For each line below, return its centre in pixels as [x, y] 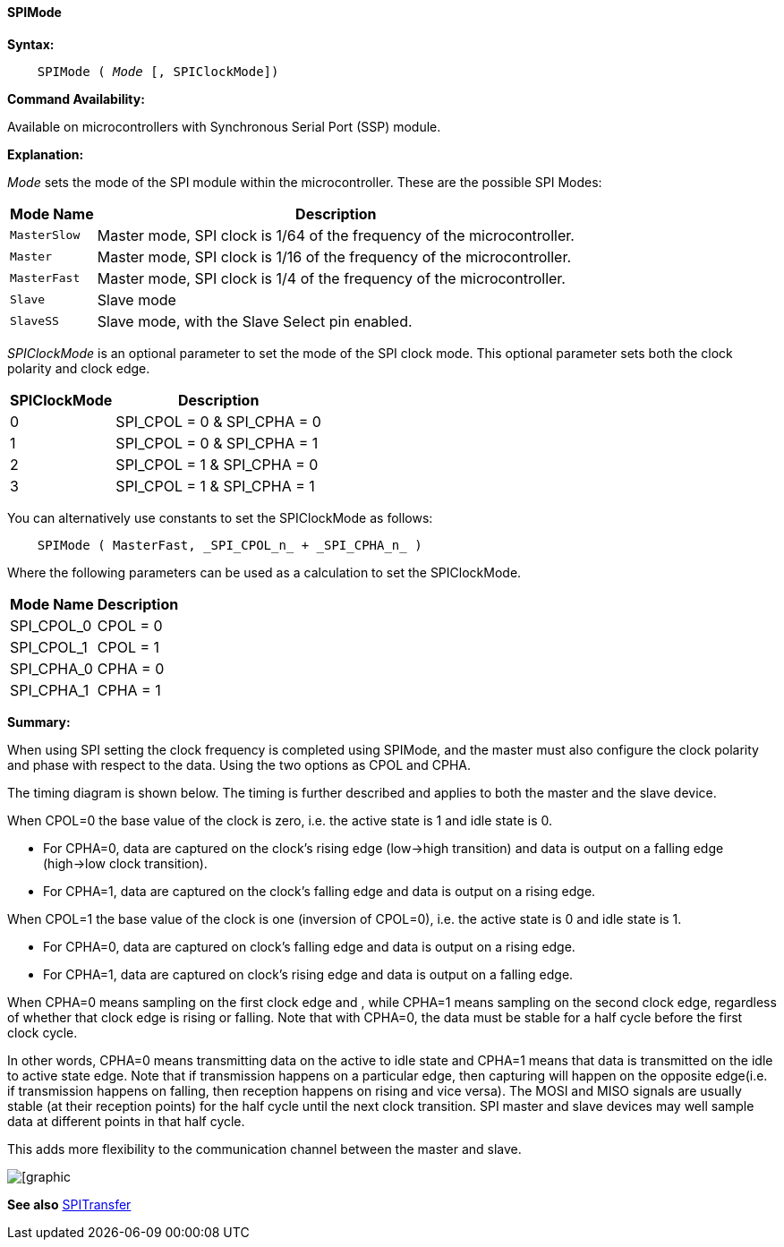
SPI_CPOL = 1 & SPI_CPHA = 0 [217, 464]
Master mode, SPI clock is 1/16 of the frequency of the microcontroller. [334, 256]
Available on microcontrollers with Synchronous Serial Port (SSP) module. [224, 126]
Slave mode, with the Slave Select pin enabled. [255, 321]
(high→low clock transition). [125, 863]
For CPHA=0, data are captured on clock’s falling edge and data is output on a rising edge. [309, 946]
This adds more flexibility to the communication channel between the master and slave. [264, 1149]
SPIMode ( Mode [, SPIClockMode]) [158, 71]
